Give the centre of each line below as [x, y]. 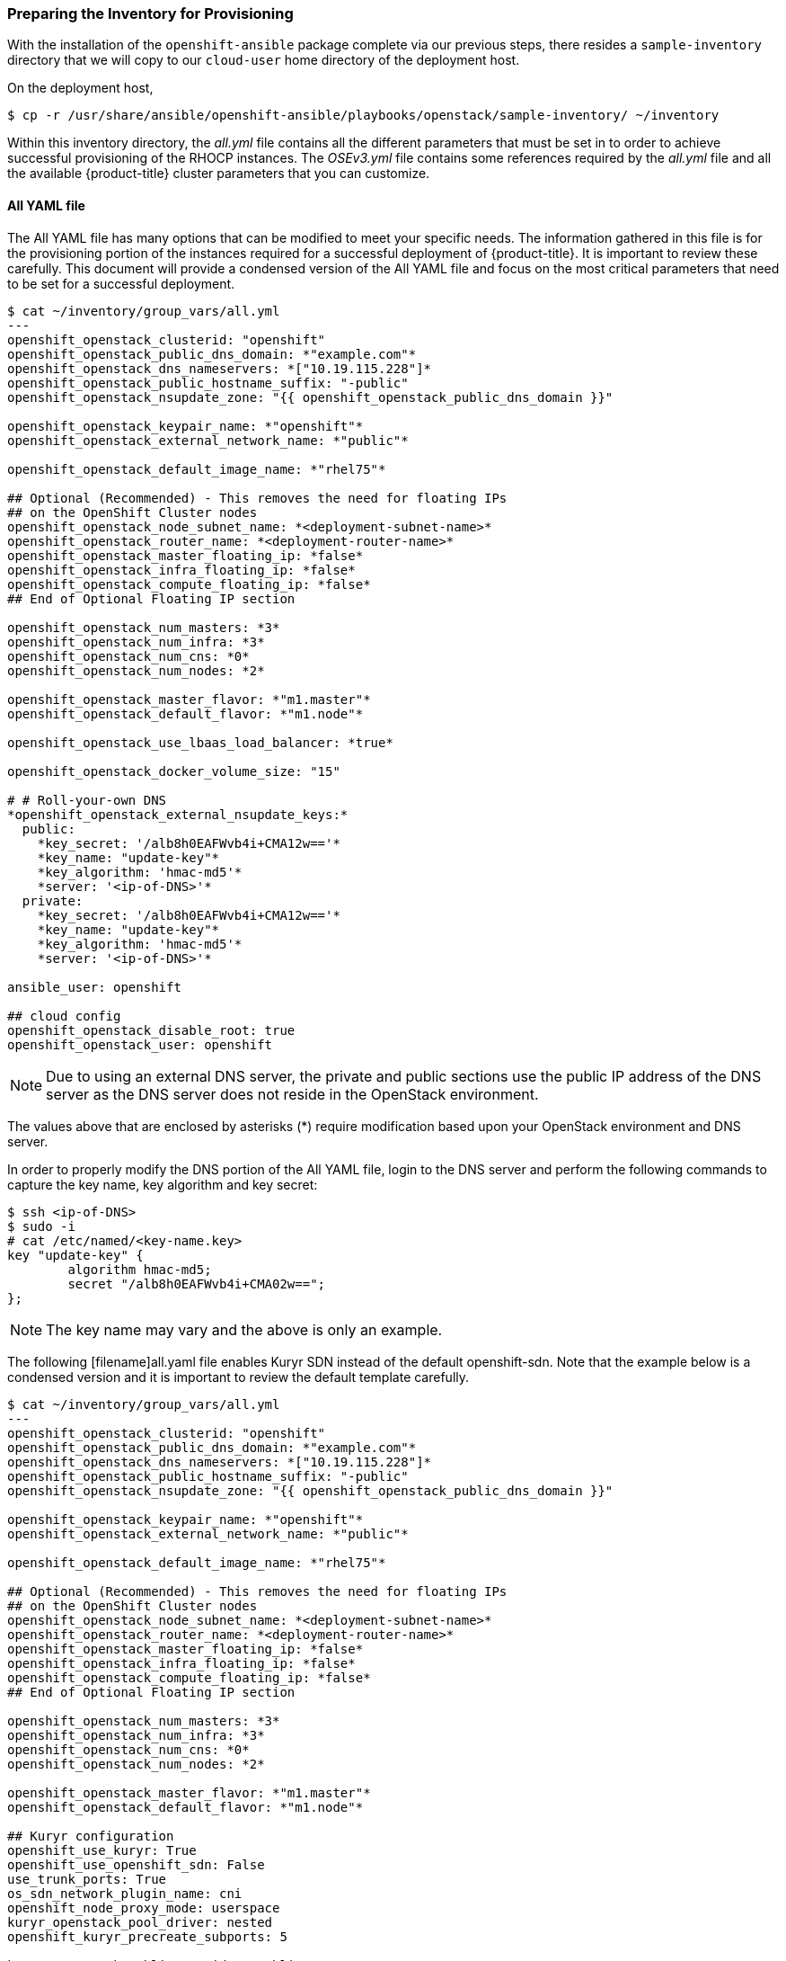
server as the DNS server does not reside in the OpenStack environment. [292, 1094]
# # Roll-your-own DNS [87, 800]
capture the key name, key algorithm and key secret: [163, 1184]
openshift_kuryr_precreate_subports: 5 [147, 1936]
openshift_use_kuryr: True [102, 1850]
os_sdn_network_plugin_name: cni [125, 1893]
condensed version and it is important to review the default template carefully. [238, 1377]
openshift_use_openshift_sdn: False [136, 1864]
